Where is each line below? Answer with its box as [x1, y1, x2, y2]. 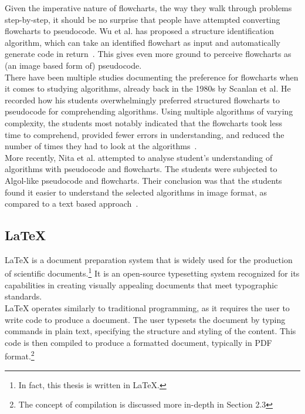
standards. [5, 290, 42, 302]
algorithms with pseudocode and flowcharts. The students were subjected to [5, 163, 277, 175]
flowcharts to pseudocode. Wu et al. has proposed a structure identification [5, 25, 274, 37]
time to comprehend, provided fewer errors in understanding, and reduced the [5, 128, 284, 140]
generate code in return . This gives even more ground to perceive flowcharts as [5, 48, 292, 60]
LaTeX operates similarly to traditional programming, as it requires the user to [5, 301, 290, 314]
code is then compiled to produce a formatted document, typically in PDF [5, 336, 272, 348]
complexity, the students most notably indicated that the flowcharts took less [5, 116, 282, 129]
